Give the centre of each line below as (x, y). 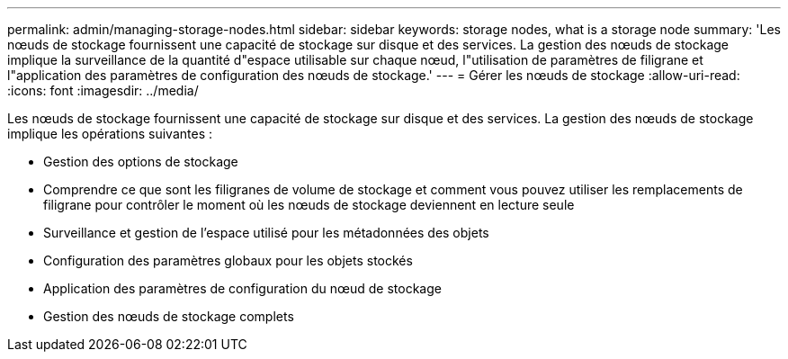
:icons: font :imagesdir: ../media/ (103, 90)
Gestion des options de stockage (141, 162)
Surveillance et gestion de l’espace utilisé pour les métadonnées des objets (266, 233)
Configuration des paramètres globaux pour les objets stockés (228, 260)
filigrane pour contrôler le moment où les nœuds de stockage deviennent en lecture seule (309, 205)
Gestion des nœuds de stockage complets (169, 316)
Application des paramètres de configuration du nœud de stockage (242, 288)
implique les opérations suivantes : (110, 134)
